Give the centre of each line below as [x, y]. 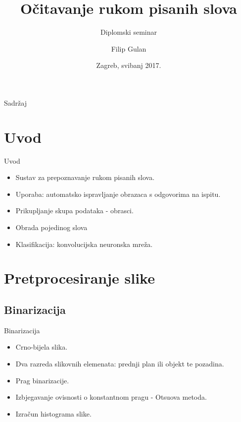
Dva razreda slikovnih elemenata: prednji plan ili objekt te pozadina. [120, 363]
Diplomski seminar [129, 32]
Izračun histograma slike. [53, 413]
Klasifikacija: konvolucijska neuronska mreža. [84, 244]
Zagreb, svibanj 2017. [129, 65]
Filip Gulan [129, 48]
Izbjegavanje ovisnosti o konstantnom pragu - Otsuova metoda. [111, 397]
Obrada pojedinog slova [51, 227]
